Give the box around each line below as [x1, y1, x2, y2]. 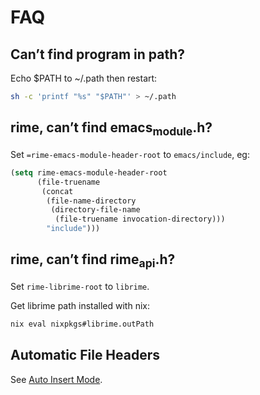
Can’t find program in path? [10, 46, 186, 63]
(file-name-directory [46, 196, 137, 206]
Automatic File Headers [10, 347, 161, 364]
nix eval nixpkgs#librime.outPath [10, 319, 155, 329]
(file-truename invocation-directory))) [54, 214, 226, 225]
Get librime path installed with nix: [10, 300, 151, 311]
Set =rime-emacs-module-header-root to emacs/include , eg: [10, 148, 250, 160]
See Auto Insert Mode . [10, 373, 103, 385]
